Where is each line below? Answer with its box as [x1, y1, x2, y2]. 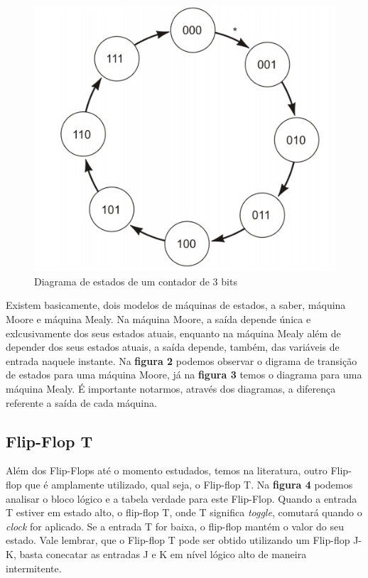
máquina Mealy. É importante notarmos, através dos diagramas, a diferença [6, 381, 336, 396]
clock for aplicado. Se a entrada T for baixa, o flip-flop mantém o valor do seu [6, 518, 345, 533]
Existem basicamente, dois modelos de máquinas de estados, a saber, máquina [6, 298, 346, 312]
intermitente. [6, 560, 62, 575]
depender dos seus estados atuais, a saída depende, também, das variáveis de [6, 339, 340, 354]
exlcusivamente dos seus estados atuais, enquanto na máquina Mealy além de [6, 325, 341, 340]
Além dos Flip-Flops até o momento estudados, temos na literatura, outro [6, 463, 328, 478]
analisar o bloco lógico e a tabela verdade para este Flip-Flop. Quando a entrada [6, 491, 357, 506]
